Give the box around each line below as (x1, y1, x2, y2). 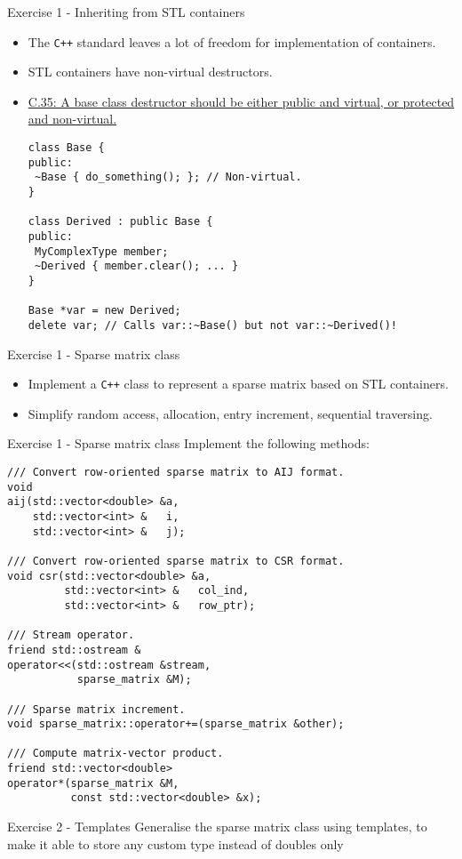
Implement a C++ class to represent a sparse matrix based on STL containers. (28, 374, 449, 393)
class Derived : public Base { (28, 215, 213, 229)
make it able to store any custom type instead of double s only (7, 834, 344, 853)
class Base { (28, 141, 105, 155)
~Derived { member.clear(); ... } (34, 260, 239, 273)
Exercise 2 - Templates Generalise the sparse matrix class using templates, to (7, 817, 427, 836)
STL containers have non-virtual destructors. (28, 62, 273, 81)
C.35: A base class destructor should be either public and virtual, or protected (28, 92, 455, 110)
